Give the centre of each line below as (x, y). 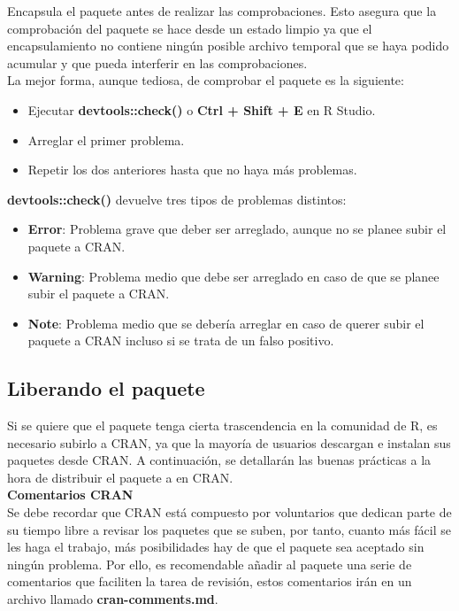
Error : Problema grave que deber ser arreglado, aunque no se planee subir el (237, 229)
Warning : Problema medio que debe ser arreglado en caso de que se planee (233, 276)
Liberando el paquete (106, 388)
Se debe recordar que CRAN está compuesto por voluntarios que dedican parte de (229, 512)
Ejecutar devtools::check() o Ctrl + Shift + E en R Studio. (202, 109)
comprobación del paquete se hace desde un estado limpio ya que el (190, 28)
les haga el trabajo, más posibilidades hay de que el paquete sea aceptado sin (216, 547)
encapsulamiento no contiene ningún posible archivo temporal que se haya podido (228, 46)
